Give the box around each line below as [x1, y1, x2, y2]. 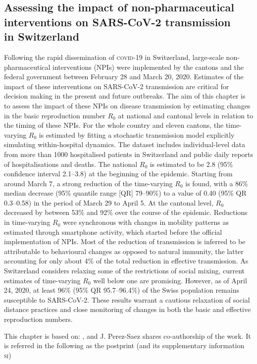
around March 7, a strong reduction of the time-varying [4, 178, 173, 188]
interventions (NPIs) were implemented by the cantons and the [52, 61, 244, 72]
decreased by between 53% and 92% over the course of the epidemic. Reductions [4, 207, 248, 217]
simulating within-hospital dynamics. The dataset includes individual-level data [4, 139, 245, 150]
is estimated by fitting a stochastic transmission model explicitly [39, 129, 235, 140]
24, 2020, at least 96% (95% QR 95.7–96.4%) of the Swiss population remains [4, 285, 239, 295]
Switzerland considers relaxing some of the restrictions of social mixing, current [4, 265, 245, 276]
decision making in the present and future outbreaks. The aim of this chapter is [4, 91, 246, 101]
